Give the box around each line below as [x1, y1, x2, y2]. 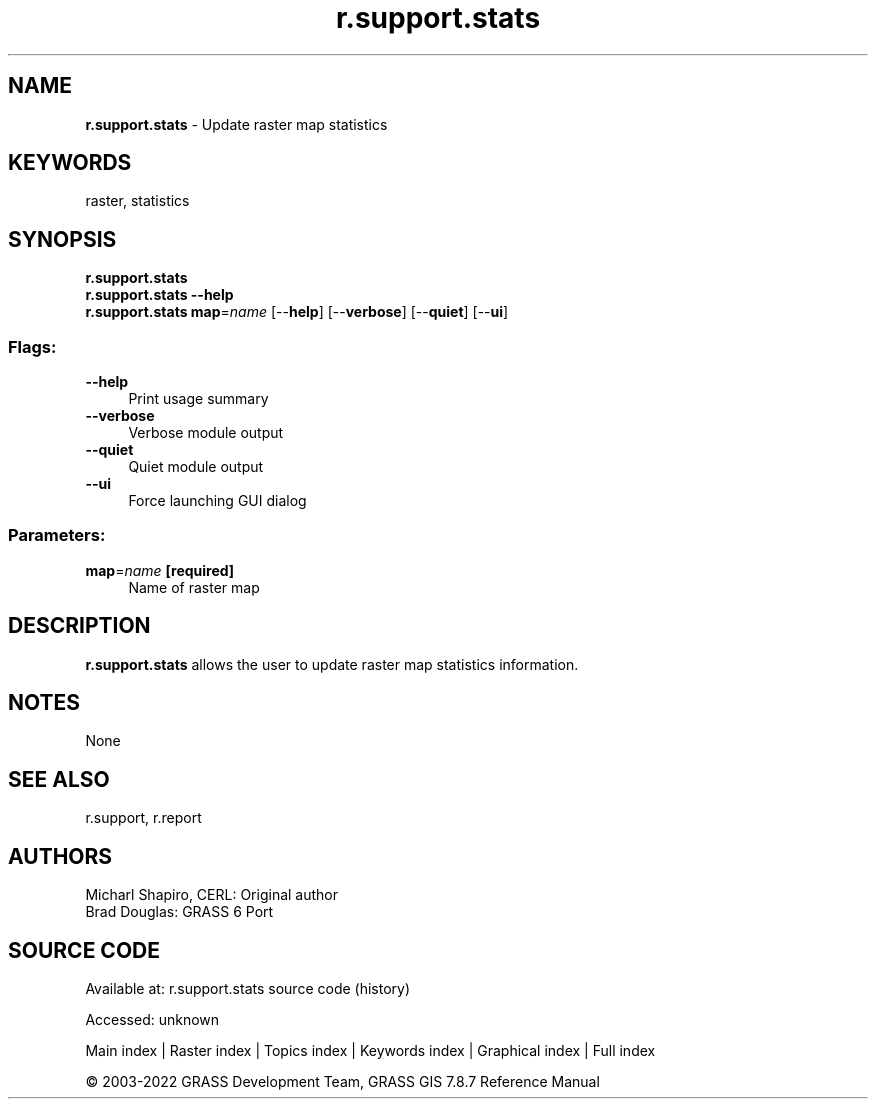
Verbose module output [128, 424, 284, 442]
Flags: [8, 336, 57, 357]
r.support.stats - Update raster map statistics [85, 115, 388, 133]
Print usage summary [128, 390, 269, 408]
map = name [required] [85, 561, 235, 579]
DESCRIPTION [8, 613, 151, 639]
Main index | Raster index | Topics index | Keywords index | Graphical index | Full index [85, 1042, 656, 1059]
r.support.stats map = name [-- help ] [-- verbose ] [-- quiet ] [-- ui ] [85, 303, 509, 321]
